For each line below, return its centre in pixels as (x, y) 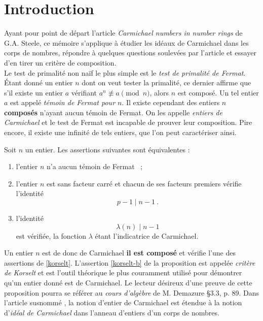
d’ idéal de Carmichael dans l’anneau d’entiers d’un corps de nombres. (112, 312)
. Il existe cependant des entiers (171, 102)
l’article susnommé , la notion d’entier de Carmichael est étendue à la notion (123, 302)
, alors (159, 92)
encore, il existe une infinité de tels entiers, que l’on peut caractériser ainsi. (120, 132)
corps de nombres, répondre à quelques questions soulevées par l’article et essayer (130, 53)
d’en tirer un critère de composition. (60, 62)
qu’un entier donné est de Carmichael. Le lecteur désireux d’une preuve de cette (128, 282)
